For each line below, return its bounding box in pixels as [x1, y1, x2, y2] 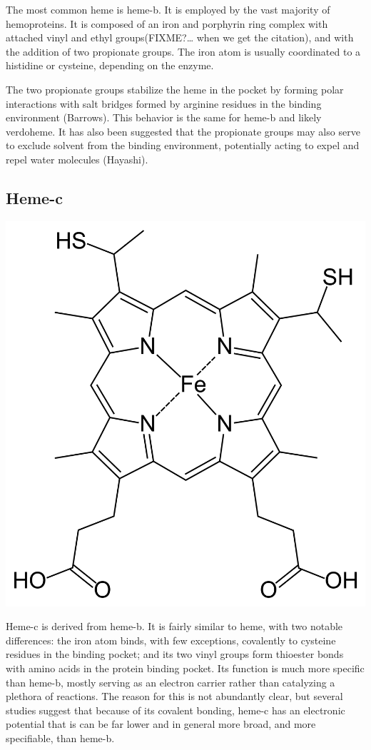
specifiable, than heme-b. [6, 730, 115, 745]
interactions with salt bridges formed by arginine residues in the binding [6, 96, 322, 111]
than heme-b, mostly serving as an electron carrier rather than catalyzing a [6, 674, 335, 689]
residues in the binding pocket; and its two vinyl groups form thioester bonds [6, 647, 344, 662]
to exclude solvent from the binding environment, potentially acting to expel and [6, 138, 360, 153]
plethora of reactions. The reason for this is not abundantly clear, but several [6, 689, 343, 704]
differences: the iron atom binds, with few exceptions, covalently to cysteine [6, 632, 336, 647]
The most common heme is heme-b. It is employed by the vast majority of [6, 2, 330, 16]
